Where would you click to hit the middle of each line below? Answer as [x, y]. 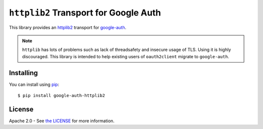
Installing [24, 73]
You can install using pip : [34, 84]
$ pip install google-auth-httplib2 [61, 96]
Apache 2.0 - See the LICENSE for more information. [62, 121]
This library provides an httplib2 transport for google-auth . [68, 27]
